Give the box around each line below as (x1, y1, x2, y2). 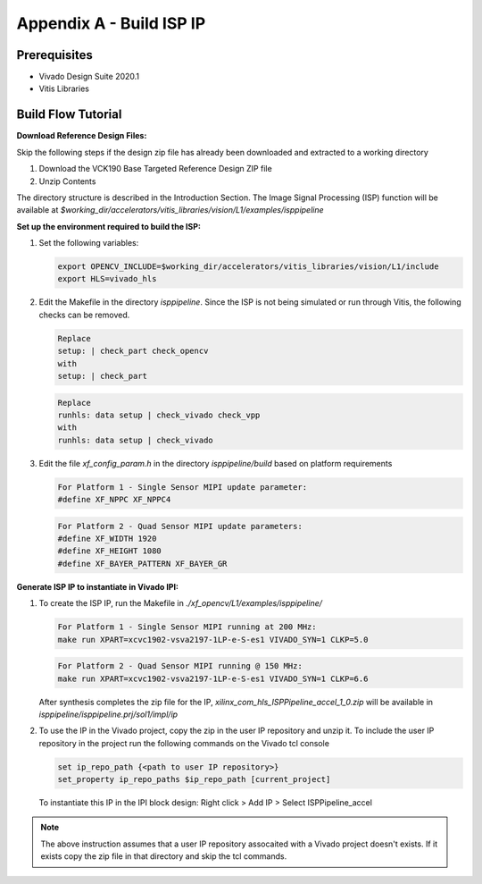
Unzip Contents (38, 175, 96, 187)
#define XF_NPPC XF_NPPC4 (57, 494, 171, 505)
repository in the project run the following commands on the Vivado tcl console (38, 737, 330, 748)
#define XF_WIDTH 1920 (57, 534, 157, 544)
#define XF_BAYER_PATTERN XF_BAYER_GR (57, 559, 228, 568)
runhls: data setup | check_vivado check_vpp (57, 409, 261, 420)
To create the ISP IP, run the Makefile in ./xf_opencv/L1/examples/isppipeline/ (38, 598, 323, 609)
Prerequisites (16, 47, 93, 63)
